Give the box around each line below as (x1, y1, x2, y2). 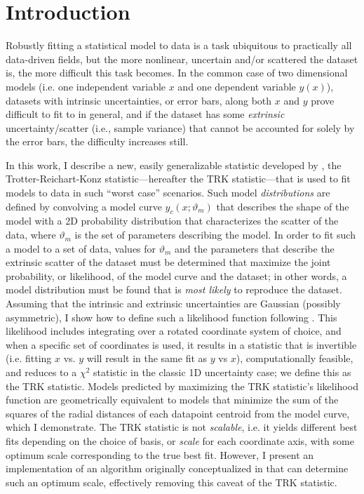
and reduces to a (6, 364, 77, 379)
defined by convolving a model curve (6, 199, 162, 213)
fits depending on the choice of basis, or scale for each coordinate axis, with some (6, 433, 354, 448)
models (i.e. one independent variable (6, 79, 166, 93)
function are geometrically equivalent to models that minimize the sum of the (6, 392, 339, 407)
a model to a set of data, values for (6, 241, 156, 255)
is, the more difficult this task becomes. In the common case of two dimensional (6, 65, 348, 80)
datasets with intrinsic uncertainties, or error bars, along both (6, 93, 272, 107)
